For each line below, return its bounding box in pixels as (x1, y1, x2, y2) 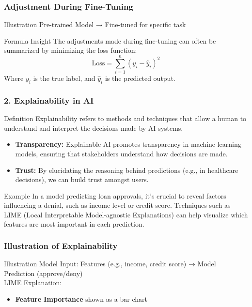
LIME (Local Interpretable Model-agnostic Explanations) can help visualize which (4, 209, 248, 219)
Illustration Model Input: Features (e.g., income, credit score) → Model (4, 259, 216, 269)
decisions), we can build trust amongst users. (15, 174, 149, 184)
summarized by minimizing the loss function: (4, 45, 137, 55)
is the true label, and (33, 73, 95, 83)
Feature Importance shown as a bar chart (15, 294, 147, 304)
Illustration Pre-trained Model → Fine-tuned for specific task (4, 19, 186, 30)
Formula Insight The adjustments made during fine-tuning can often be (4, 35, 216, 46)
